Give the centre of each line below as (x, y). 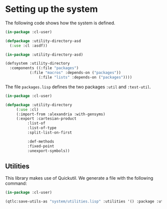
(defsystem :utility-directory (38, 64)
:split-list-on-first (49, 133)
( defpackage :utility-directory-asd (43, 41)
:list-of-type (42, 128)
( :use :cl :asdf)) (29, 46)
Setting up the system (51, 9)
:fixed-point (41, 146)
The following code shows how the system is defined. (60, 23)
